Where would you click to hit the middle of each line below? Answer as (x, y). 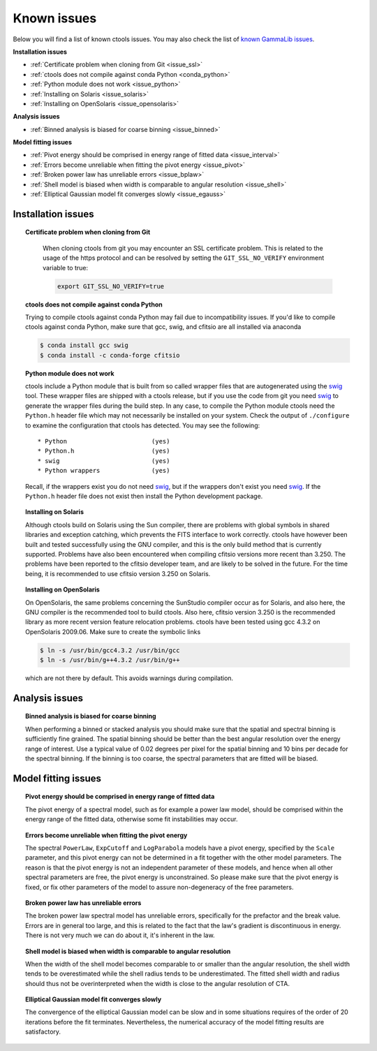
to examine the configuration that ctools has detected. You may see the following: (143, 425)
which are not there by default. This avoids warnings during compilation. (130, 678)
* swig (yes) (104, 461)
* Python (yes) (104, 441)
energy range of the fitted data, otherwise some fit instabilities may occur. (132, 819)
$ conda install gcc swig (84, 345)
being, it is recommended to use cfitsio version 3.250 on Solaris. (118, 573)
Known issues (55, 18)
